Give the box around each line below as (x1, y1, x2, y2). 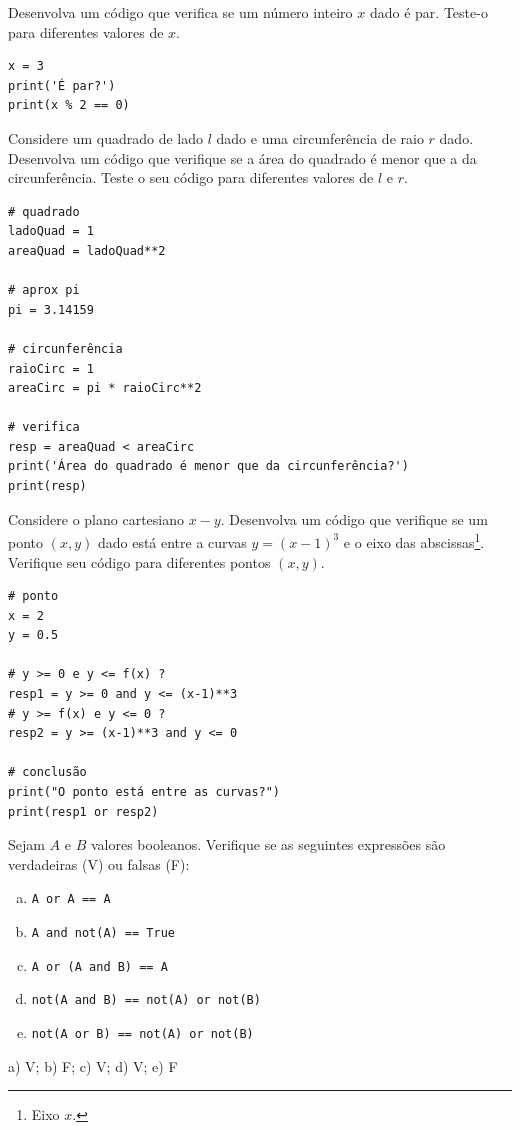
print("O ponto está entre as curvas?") (8, 785, 281, 800)
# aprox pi (8, 283, 80, 298)
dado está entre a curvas (97, 531, 247, 552)
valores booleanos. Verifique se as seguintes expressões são (90, 834, 446, 855)
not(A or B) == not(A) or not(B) (31, 1027, 254, 1042)
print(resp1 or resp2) (8, 804, 159, 819)
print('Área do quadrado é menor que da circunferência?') (8, 459, 409, 474)
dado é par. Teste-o (369, 2, 488, 22)
